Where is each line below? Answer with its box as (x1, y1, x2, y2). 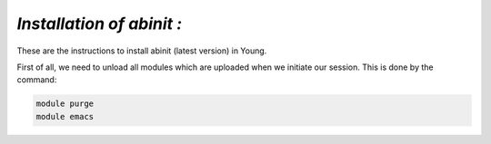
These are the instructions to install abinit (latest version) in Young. (16, 45, 267, 56)
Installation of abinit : (16, 14, 183, 34)
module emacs (35, 111, 95, 121)
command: (16, 74, 57, 85)
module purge (35, 99, 95, 109)
